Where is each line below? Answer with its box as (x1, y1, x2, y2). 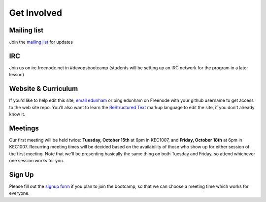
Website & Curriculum (9, 85, 78, 93)
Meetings (9, 124, 39, 132)
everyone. (9, 190, 30, 196)
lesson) (9, 72, 25, 78)
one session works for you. (9, 158, 64, 164)
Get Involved (9, 7, 63, 18)
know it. (9, 111, 26, 117)
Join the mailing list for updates (9, 39, 73, 45)
